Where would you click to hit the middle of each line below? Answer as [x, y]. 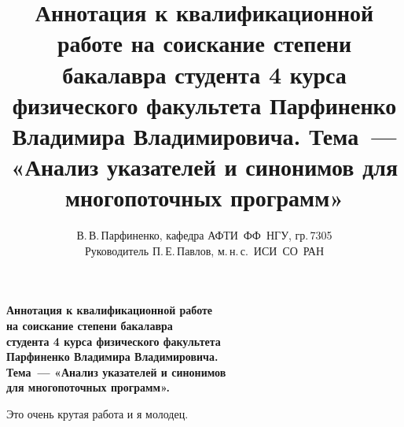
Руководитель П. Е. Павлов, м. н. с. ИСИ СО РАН [204, 250]
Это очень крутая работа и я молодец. [97, 414]
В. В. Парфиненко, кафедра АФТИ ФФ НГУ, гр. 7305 [204, 235]
